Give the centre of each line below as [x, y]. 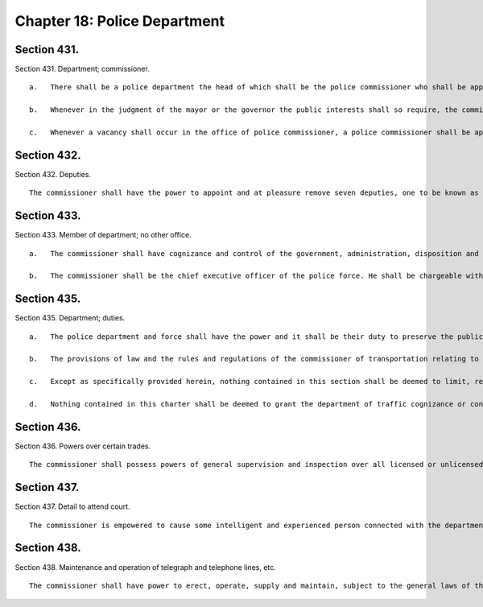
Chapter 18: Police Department [120, 21]
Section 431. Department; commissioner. [83, 69]
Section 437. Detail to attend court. [72, 506]
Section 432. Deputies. [53, 174]
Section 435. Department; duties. [70, 318]
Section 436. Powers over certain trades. [83, 446]
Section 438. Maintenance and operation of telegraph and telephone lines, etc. [146, 567]
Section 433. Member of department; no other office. [103, 235]
